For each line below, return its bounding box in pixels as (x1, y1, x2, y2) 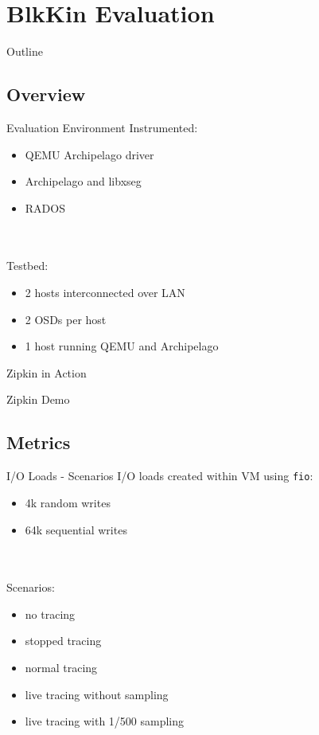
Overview (6, 82, 86, 107)
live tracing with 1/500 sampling (25, 713, 185, 729)
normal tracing (25, 659, 98, 676)
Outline (6, 43, 43, 60)
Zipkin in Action (6, 364, 87, 381)
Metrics (6, 430, 71, 455)
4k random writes (25, 494, 111, 510)
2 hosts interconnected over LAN (25, 284, 185, 301)
